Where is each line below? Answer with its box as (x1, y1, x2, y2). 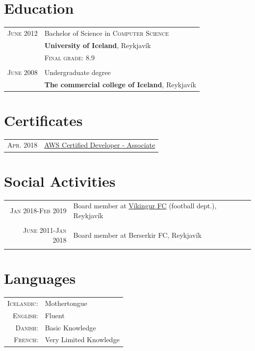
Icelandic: (7, 298, 38, 308)
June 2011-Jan (23, 225, 67, 235)
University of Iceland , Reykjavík (44, 40, 151, 50)
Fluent (45, 310, 65, 320)
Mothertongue (45, 298, 87, 308)
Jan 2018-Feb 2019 (10, 205, 67, 216)
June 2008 (7, 67, 38, 77)
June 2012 (7, 27, 38, 38)
